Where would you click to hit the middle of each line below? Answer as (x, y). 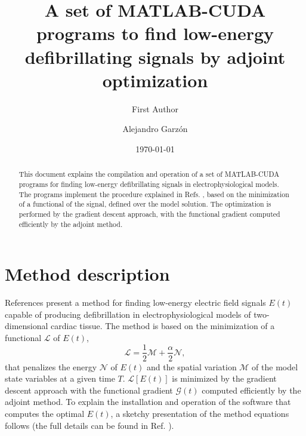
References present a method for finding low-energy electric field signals (135, 303)
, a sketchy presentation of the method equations (200, 413)
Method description (87, 274)
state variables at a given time (60, 378)
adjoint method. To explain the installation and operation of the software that (148, 402)
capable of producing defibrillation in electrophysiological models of (128, 314)
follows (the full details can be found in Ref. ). (89, 425)
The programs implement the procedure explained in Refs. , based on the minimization (154, 194)
